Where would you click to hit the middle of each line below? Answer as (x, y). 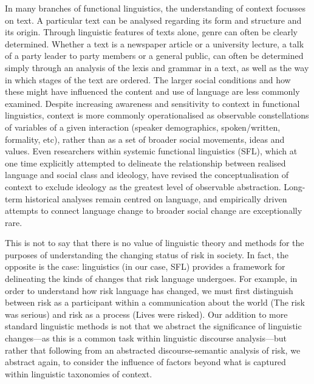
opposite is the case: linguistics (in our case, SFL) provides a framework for (145, 266)
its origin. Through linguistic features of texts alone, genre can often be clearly (151, 32)
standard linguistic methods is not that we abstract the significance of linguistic (153, 326)
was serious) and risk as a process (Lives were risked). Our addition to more (146, 314)
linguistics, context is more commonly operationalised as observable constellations (157, 115)
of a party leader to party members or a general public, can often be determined (154, 56)
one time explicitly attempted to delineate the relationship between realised (145, 163)
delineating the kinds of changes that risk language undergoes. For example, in (151, 279)
